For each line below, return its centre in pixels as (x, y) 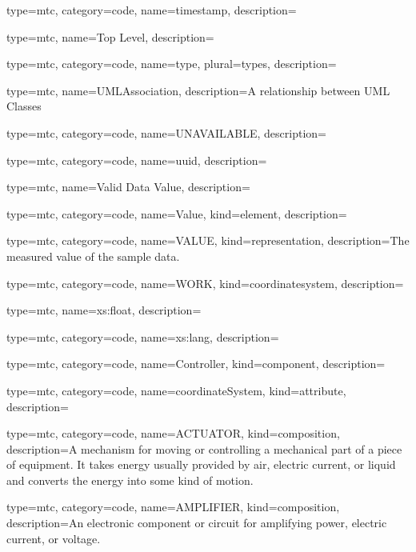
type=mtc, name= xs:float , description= (104, 310)
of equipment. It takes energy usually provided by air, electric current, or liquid (201, 464)
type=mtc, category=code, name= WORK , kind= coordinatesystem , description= (205, 283)
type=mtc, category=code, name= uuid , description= (137, 160)
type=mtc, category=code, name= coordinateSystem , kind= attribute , (176, 390)
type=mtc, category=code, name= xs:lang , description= (143, 336)
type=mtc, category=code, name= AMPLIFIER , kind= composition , (173, 507)
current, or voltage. (54, 538)
